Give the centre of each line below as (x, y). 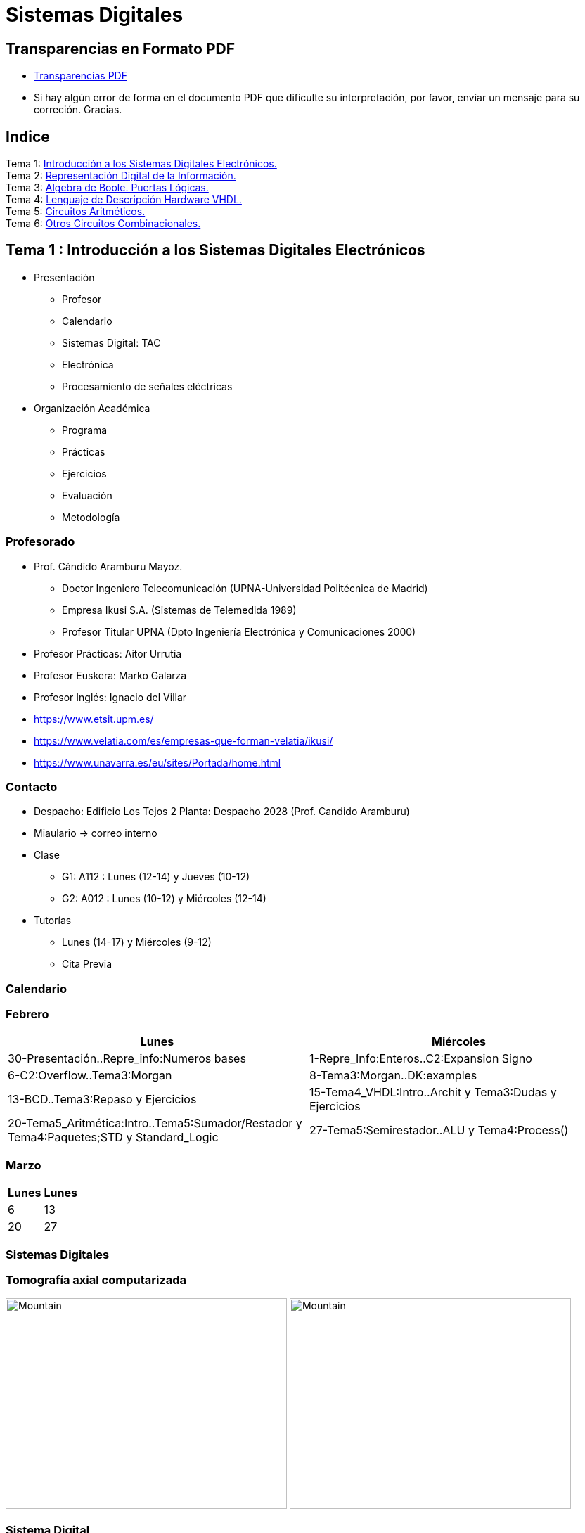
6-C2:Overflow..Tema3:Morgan (90, 1076)
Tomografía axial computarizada (96, 1279)
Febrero (27, 1014)
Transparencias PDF (81, 76)
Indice (28, 136)
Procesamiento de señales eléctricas (147, 386)
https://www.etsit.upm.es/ (94, 719)
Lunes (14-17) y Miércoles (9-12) (137, 942)
